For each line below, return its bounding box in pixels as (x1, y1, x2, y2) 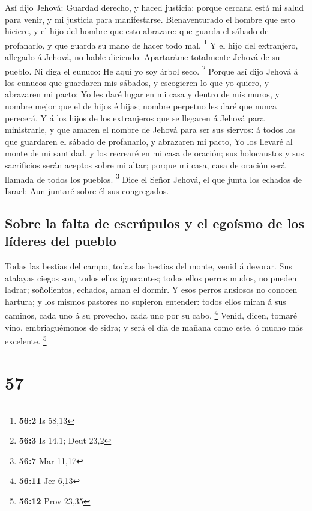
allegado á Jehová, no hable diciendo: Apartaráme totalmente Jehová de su (5, 50, 280, 63)
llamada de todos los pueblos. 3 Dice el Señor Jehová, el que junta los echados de (5, 171, 302, 185)
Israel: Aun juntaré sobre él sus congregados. (5, 184, 169, 197)
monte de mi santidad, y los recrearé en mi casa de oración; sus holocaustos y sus (5, 147, 304, 159)
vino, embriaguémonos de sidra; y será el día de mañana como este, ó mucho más (5, 320, 304, 333)
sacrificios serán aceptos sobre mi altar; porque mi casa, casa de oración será (5, 159, 286, 171)
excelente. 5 (5, 333, 47, 347)
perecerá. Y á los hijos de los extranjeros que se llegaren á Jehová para (5, 111, 265, 124)
